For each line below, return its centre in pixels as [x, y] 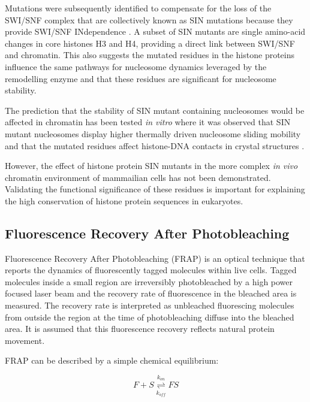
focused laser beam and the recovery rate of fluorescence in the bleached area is [151, 293]
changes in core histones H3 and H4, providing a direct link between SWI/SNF [150, 43]
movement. [25, 340]
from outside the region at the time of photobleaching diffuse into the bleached [150, 317]
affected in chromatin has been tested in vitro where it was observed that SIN [148, 122]
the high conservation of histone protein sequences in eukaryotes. [124, 200]
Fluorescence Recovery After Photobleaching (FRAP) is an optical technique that [155, 258]
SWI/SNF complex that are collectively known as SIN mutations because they [149, 19]
